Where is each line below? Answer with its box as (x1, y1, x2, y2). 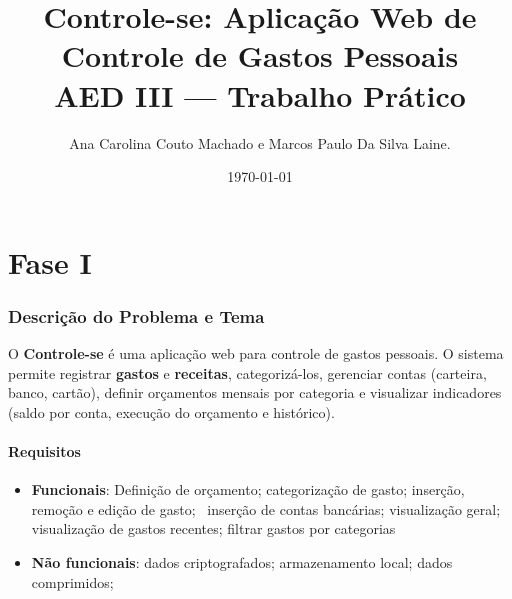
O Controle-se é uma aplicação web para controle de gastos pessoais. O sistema (8, 343, 504, 364)
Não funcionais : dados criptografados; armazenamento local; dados (31, 552, 453, 573)
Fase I (8, 241, 92, 282)
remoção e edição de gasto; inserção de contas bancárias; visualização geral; (31, 498, 501, 519)
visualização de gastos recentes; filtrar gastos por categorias (31, 518, 396, 539)
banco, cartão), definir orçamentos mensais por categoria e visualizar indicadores (8, 382, 502, 403)
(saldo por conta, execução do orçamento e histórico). (8, 401, 335, 422)
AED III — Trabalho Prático (54, 74, 466, 115)
